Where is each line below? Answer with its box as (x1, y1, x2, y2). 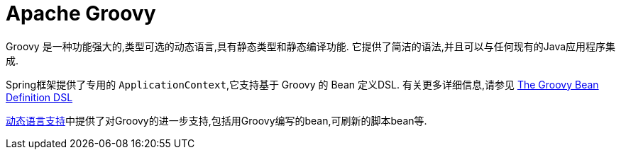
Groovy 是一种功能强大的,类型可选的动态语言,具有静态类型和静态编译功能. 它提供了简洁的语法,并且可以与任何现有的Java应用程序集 (6, 40, 616, 52)
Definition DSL (6, 91, 73, 103)
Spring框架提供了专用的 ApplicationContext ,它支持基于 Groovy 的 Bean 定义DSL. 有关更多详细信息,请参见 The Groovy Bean (6, 78, 599, 91)
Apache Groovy (6, 1, 156, 25)
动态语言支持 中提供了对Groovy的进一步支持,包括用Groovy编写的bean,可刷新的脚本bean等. (6, 114, 427, 127)
